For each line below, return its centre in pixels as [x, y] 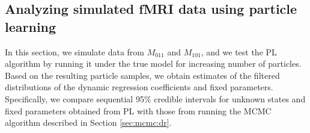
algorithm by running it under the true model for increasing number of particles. [153, 63]
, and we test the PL [239, 51]
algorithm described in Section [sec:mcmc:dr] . [88, 122]
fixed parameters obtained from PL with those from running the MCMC [138, 110]
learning [31, 26]
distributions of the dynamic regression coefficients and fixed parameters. [139, 87]
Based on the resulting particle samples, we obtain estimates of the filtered [142, 75]
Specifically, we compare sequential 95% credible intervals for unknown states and [155, 98]
